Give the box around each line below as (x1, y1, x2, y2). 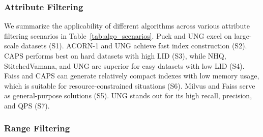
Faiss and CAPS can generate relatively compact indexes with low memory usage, (4, 70, 259, 81)
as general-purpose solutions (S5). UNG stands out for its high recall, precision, (4, 90, 252, 101)
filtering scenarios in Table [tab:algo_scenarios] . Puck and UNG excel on (4, 30, 232, 41)
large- (234, 30, 252, 41)
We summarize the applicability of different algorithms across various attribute (4, 20, 250, 31)
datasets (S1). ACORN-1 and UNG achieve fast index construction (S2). (21, 40, 247, 51)
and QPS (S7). (4, 100, 50, 111)
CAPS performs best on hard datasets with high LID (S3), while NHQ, (4, 50, 226, 61)
